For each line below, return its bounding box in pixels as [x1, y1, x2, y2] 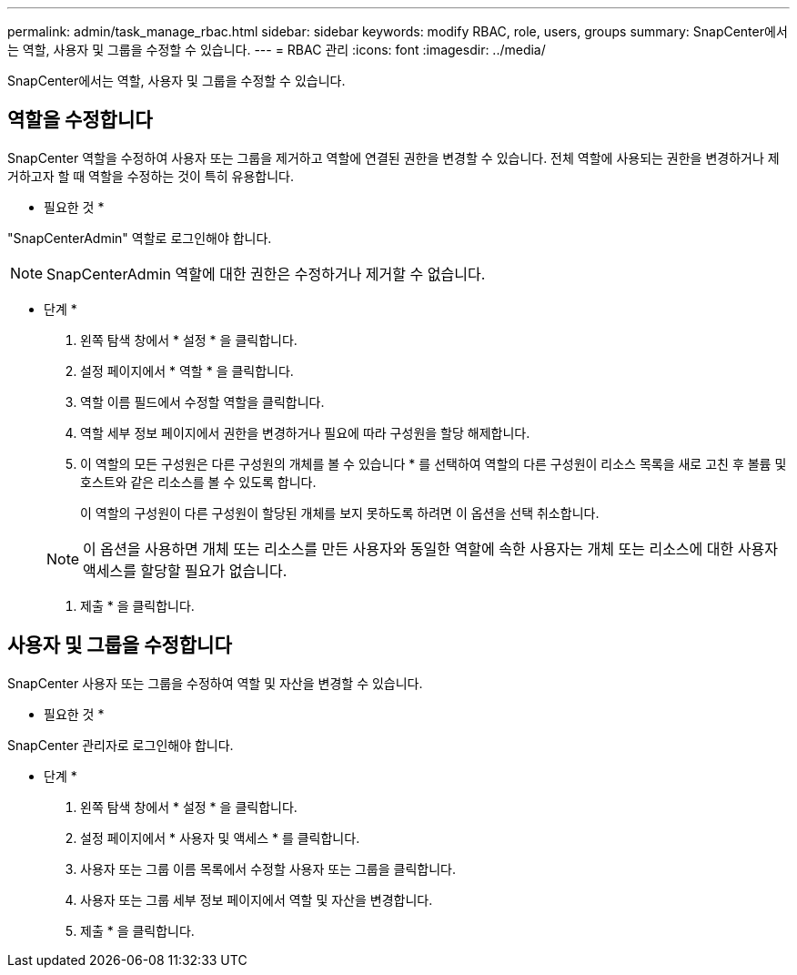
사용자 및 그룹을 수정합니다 [7, 634, 232, 657]
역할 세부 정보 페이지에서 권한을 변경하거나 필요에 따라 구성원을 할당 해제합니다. [80, 424, 530, 441]
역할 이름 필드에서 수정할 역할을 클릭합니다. [80, 393, 325, 410]
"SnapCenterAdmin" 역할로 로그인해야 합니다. [7, 229, 272, 246]
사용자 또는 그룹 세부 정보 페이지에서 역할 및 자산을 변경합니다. [80, 891, 433, 908]
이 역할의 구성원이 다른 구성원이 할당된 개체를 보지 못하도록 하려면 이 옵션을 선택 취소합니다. [80, 504, 600, 521]
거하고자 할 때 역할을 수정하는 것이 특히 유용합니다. [7, 168, 294, 184]
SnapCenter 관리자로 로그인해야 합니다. [7, 736, 234, 753]
